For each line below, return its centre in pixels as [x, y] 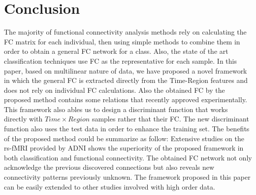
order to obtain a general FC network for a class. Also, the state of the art [116, 51]
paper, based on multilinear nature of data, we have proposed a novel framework [126, 70]
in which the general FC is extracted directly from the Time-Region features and [126, 80]
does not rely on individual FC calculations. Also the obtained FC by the [114, 90]
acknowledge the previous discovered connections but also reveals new [109, 167]
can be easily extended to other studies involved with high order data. [110, 186]
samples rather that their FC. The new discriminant [170, 119]
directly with [23, 119]
